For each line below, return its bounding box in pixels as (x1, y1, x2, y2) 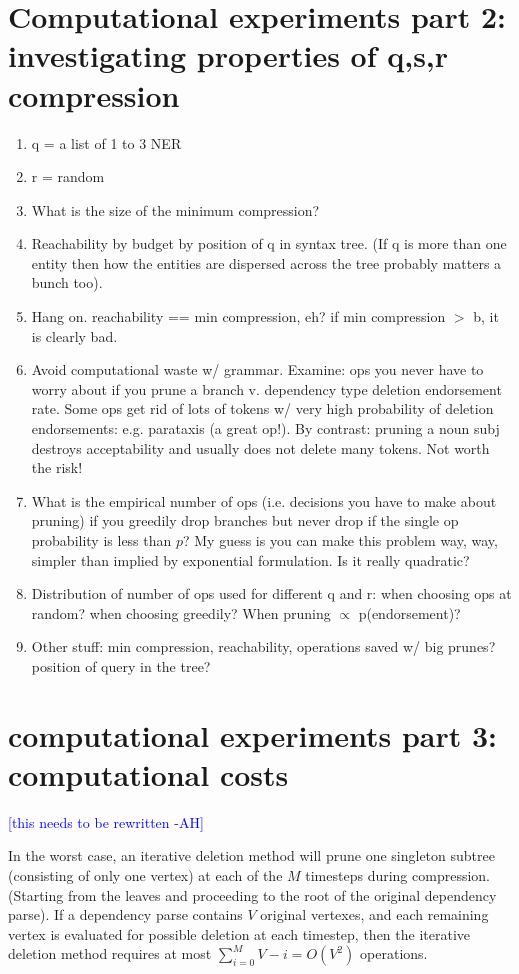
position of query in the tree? (31, 655, 211, 676)
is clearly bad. (31, 325, 118, 346)
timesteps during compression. (305, 865, 490, 886)
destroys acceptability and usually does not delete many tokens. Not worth (31, 437, 490, 458)
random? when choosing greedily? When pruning (31, 602, 331, 623)
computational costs (8, 753, 289, 794)
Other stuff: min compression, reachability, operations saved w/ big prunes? (31, 636, 496, 657)
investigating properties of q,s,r (8, 35, 449, 76)
